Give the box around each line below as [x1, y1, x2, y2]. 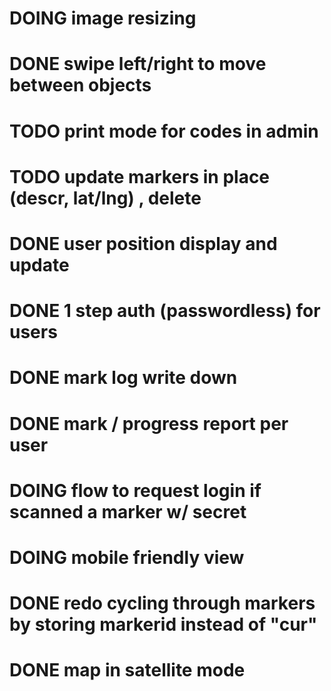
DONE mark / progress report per [9, 412, 289, 435]
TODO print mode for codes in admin [9, 120, 319, 142]
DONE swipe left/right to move [9, 53, 267, 76]
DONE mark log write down [9, 367, 238, 389]
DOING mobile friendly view [9, 546, 245, 569]
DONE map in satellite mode [9, 659, 246, 682]
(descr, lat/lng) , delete [9, 187, 202, 209]
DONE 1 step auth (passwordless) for [9, 300, 321, 322]
